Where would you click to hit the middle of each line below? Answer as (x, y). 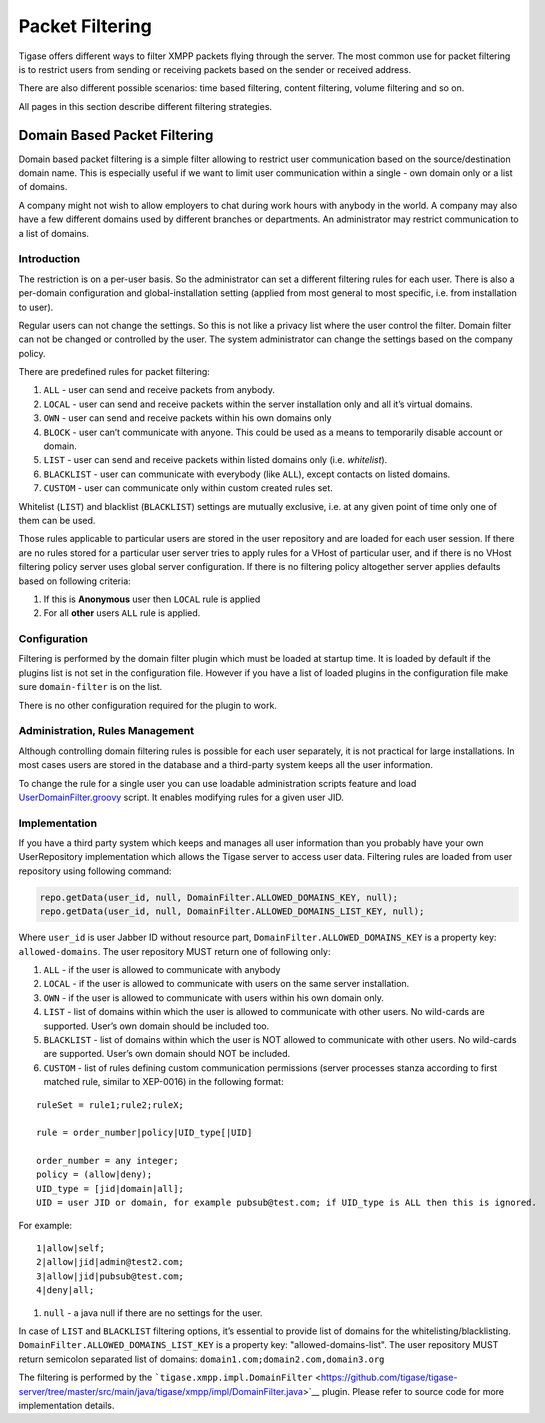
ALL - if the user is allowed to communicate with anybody (162, 969)
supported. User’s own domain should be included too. (156, 1026)
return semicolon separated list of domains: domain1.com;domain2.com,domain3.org (201, 1359)
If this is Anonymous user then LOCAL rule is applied (152, 599)
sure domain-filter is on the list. (90, 687)
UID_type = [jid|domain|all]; (110, 1188)
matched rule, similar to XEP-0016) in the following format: (163, 1082)
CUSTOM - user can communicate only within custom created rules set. (188, 488)
